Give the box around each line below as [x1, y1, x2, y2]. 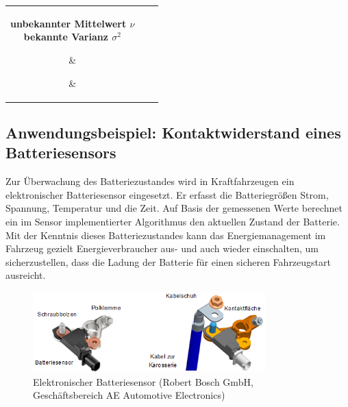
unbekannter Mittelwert [10, 16, 127, 30]
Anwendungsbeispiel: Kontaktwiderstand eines [5, 122, 341, 143]
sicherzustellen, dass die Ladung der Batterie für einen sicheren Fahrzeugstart [5, 254, 331, 269]
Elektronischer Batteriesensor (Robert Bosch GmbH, [33, 374, 253, 388]
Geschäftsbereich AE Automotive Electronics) [33, 388, 225, 402]
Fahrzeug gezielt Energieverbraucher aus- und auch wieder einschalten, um [5, 241, 319, 256]
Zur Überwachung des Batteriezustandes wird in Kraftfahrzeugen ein [5, 174, 295, 188]
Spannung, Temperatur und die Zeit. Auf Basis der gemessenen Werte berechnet [5, 201, 343, 215]
